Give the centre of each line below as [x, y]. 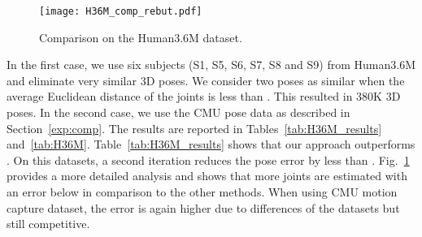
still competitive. [48, 224]
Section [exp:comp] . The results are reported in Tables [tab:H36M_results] [194, 128]
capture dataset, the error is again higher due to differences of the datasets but [203, 207]
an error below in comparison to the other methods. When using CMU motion [202, 192]
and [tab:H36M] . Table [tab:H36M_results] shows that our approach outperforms [211, 144]
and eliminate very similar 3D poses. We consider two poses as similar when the [206, 80]
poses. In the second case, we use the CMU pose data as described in [178, 112]
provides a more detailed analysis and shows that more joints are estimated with [207, 176]
